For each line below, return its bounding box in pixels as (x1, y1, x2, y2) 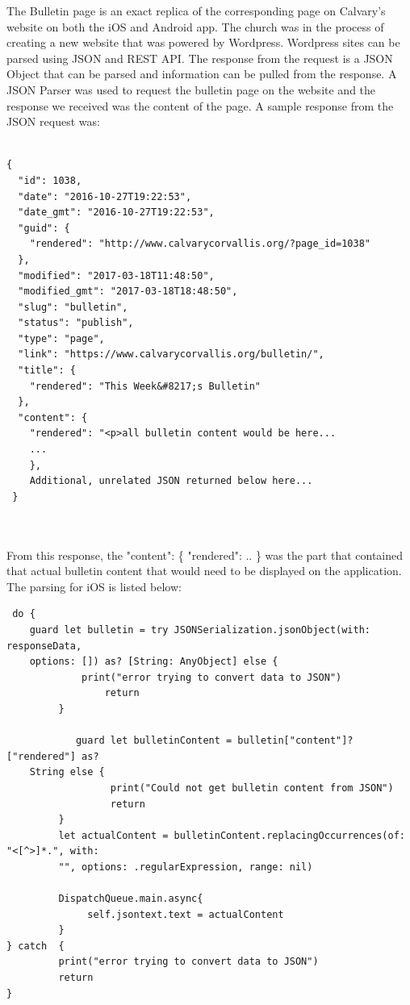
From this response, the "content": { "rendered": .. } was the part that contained (6, 546, 404, 563)
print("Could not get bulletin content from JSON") (110, 782, 394, 794)
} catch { (6, 940, 65, 952)
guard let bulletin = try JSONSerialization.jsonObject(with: (29, 623, 371, 636)
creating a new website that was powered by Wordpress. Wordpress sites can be (6, 34, 400, 51)
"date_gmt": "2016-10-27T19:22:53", (18, 206, 215, 219)
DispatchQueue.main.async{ (58, 893, 203, 905)
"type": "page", (18, 332, 105, 344)
